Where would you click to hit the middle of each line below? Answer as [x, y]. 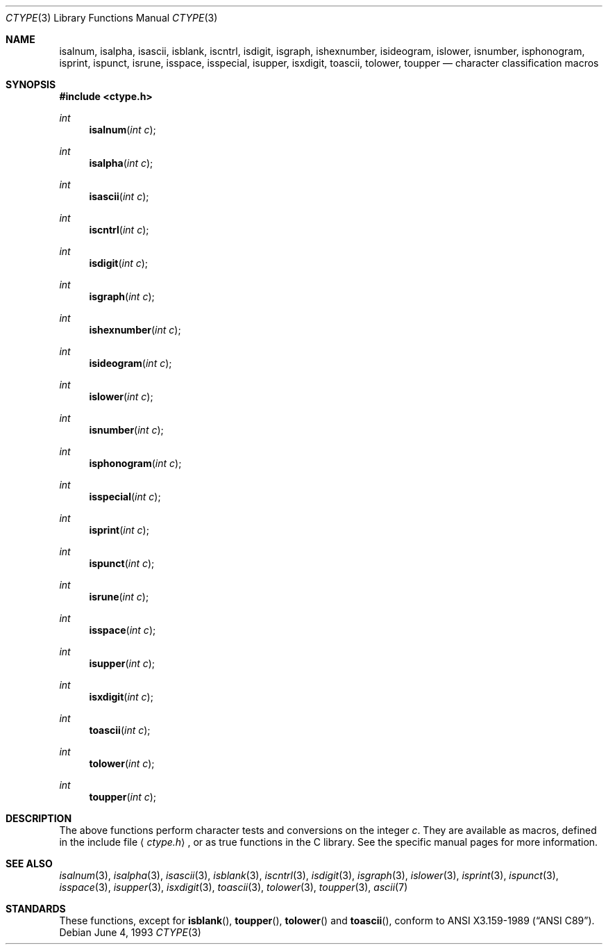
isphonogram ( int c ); [135, 463]
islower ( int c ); [121, 396]
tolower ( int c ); [122, 763]
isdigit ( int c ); [119, 263]
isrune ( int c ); [119, 597]
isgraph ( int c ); [122, 296]
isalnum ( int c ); [123, 130]
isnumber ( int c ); [126, 430]
